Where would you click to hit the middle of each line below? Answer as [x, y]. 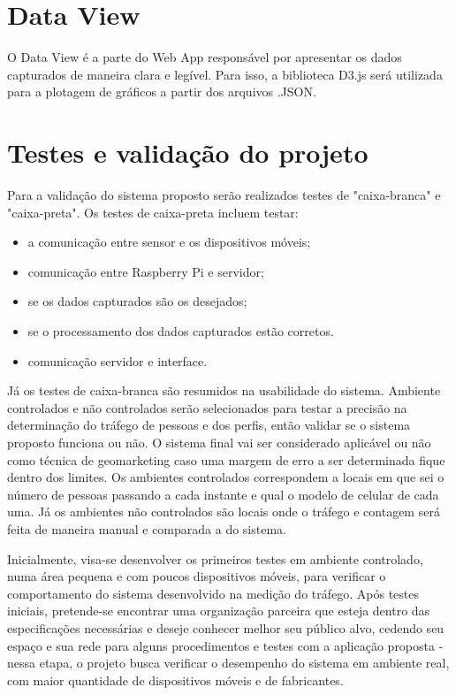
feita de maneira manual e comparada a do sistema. [147, 528]
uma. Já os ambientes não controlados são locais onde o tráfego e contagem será [224, 512]
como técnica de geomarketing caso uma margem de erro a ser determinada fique [226, 459]
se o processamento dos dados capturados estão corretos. [181, 331]
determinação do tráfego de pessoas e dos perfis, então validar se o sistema [209, 425]
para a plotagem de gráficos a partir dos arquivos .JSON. [162, 92]
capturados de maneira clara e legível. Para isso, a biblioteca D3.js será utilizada [225, 74]
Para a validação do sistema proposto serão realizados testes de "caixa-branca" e [224, 195]
